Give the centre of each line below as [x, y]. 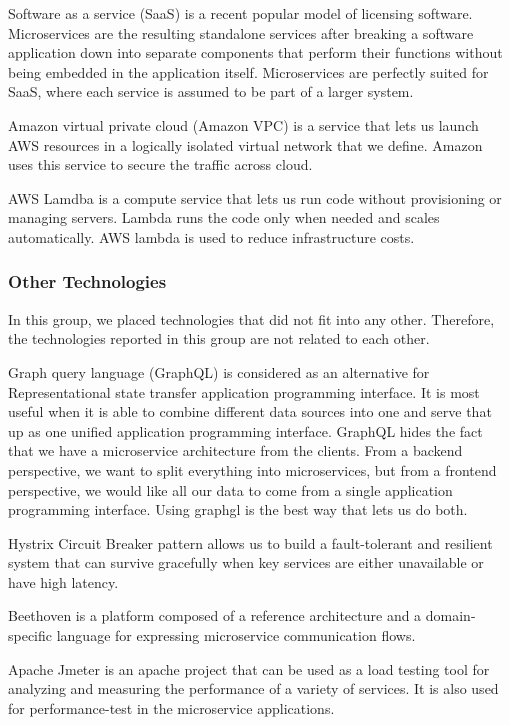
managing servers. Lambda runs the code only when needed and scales [224, 217]
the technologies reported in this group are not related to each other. [219, 338]
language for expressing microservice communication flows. [236, 635]
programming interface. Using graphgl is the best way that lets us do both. [238, 509]
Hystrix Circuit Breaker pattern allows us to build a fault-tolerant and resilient [250, 542]
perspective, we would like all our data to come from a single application [230, 489]
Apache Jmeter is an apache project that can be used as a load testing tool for [249, 668]
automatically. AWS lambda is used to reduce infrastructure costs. [211, 236]
